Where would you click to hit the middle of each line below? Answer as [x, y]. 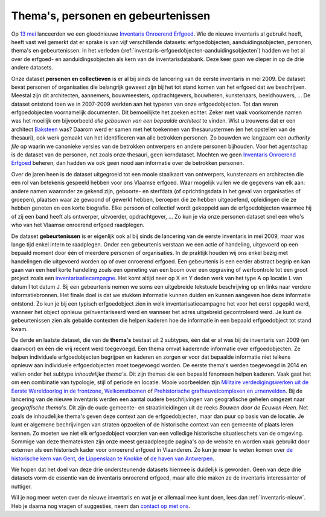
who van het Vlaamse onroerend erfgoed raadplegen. [78, 225]
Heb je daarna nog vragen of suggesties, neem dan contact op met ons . [101, 506]
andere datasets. [32, 68]
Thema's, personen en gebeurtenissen [111, 16]
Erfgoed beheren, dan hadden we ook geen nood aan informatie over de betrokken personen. [128, 163]
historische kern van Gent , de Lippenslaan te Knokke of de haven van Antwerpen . [113, 458]
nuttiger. [22, 486]
